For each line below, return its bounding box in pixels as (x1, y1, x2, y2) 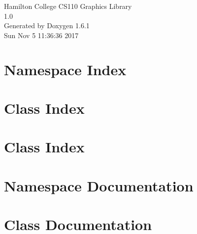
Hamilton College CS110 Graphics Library (4, 1, 132, 11)
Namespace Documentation (4, 175, 194, 195)
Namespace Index (4, 59, 127, 79)
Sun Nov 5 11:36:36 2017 (4, 30, 79, 40)
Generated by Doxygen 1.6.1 (4, 20, 90, 31)
